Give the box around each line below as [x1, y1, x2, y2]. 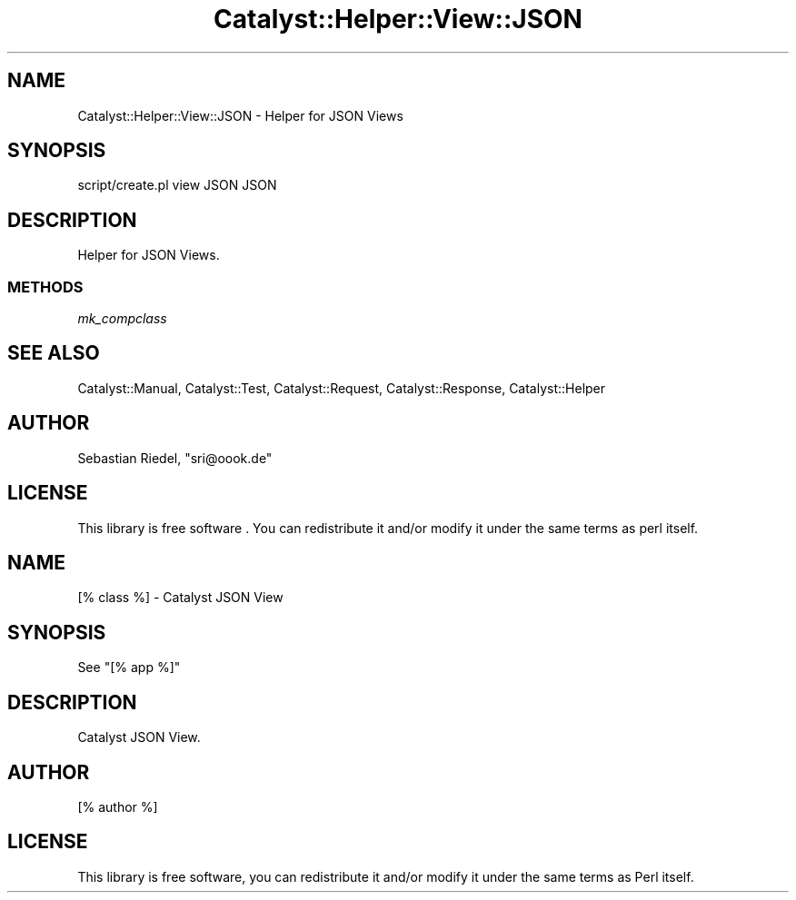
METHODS [7, 277, 84, 296]
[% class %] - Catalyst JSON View [77, 589, 284, 606]
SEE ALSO [7, 341, 100, 365]
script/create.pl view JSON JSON [77, 177, 277, 193]
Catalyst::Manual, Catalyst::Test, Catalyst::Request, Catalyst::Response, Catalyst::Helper [77, 380, 606, 396]
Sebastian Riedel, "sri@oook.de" [77, 450, 273, 466]
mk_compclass [77, 311, 167, 327]
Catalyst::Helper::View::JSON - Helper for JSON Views [77, 107, 403, 124]
